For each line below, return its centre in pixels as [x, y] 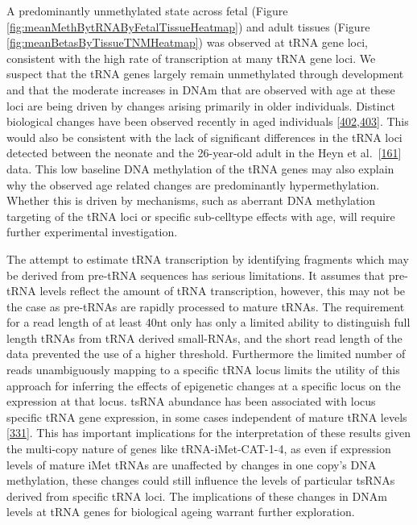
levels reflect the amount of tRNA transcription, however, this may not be [223, 291]
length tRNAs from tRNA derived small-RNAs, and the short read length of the [204, 337]
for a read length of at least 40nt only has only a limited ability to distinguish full [208, 322]
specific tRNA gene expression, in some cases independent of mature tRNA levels [207, 417]
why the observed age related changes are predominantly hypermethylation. [193, 184]
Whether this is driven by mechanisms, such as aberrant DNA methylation [191, 200]
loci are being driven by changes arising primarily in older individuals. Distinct [201, 105]
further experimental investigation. [92, 232]
